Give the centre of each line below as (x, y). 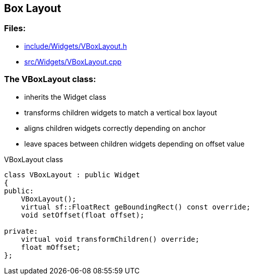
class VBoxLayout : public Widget (72, 175)
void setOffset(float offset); (83, 215)
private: (21, 231)
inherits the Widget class (65, 97)
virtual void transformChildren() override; (110, 239)
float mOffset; (51, 247)
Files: (15, 28)
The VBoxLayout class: (50, 79)
